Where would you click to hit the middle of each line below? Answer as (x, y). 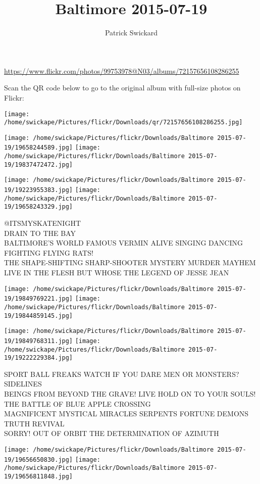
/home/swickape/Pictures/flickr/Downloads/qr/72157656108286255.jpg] (123, 123)
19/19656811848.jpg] (39, 476)
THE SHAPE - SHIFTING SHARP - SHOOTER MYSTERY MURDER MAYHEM (130, 262)
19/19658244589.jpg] (39, 148)
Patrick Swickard (131, 33)
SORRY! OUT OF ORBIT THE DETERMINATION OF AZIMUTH (112, 433)
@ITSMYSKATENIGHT (42, 223)
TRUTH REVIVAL (34, 423)
